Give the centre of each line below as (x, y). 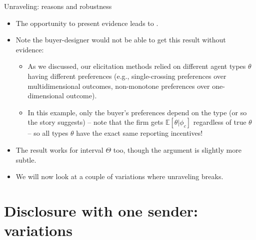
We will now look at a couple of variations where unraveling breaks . (119, 176)
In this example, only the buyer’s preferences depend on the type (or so (137, 112)
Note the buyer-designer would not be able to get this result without (121, 40)
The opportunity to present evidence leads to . (87, 23)
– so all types (48, 133)
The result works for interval (59, 149)
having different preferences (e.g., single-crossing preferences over (127, 76)
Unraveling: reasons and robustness (58, 6)
